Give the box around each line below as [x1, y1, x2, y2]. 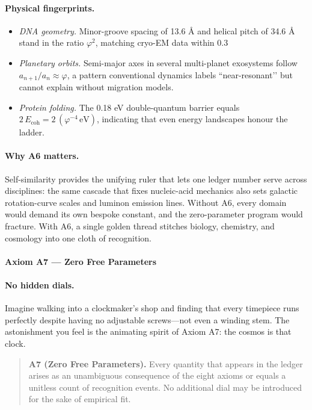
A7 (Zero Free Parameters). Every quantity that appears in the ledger [28, 357, 303, 370]
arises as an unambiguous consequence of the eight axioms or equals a [28, 369, 286, 382]
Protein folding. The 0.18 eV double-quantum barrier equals [19, 101, 240, 113]
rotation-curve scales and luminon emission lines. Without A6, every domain [5, 196, 287, 208]
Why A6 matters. [5, 149, 79, 162]
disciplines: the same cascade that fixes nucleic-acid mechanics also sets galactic [5, 184, 298, 197]
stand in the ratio [19, 36, 84, 49]
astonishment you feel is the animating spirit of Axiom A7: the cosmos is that [5, 325, 292, 338]
